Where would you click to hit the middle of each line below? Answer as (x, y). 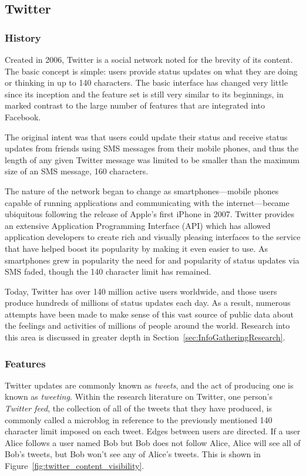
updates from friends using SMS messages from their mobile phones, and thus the (152, 148)
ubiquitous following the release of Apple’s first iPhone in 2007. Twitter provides (150, 214)
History (23, 37)
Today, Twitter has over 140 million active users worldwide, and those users (141, 291)
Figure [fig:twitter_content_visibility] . (75, 466)
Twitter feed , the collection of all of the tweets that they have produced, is (138, 408)
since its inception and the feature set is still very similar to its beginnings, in (144, 94)
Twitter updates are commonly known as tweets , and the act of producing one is (149, 385)
